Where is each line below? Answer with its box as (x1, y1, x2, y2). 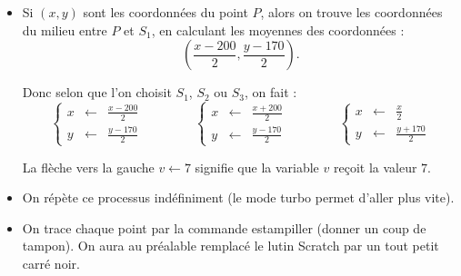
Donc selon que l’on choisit (22, 83, 172, 102)
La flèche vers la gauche (22, 157, 155, 176)
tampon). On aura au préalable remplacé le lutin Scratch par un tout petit (22, 236, 439, 255)
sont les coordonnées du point (83, 3, 248, 21)
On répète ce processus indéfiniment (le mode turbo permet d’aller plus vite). (22, 188, 455, 207)
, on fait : (245, 83, 297, 102)
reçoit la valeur (333, 157, 417, 176)
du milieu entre (22, 20, 107, 39)
